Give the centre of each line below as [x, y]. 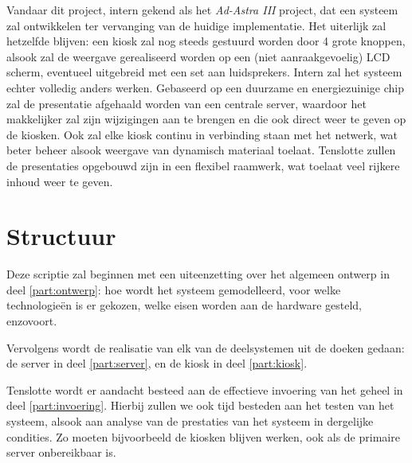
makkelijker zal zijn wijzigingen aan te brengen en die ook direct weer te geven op [206, 119]
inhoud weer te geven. [60, 181]
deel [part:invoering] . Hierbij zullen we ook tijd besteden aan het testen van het [200, 405]
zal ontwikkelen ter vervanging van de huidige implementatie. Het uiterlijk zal [196, 25]
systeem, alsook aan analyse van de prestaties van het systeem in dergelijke [190, 421]
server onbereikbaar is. [61, 452]
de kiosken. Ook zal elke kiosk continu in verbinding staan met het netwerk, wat [202, 134]
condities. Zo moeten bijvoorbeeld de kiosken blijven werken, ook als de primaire [203, 436]
